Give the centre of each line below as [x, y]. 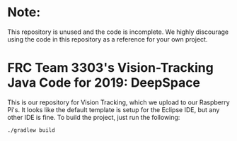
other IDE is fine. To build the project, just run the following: [94, 117]
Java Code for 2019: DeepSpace [104, 83]
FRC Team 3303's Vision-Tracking [110, 68]
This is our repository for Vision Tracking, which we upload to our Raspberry [118, 102]
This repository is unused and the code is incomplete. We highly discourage [118, 32]
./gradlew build [31, 130]
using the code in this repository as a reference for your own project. [108, 39]
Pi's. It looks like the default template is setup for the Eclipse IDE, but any [114, 109]
